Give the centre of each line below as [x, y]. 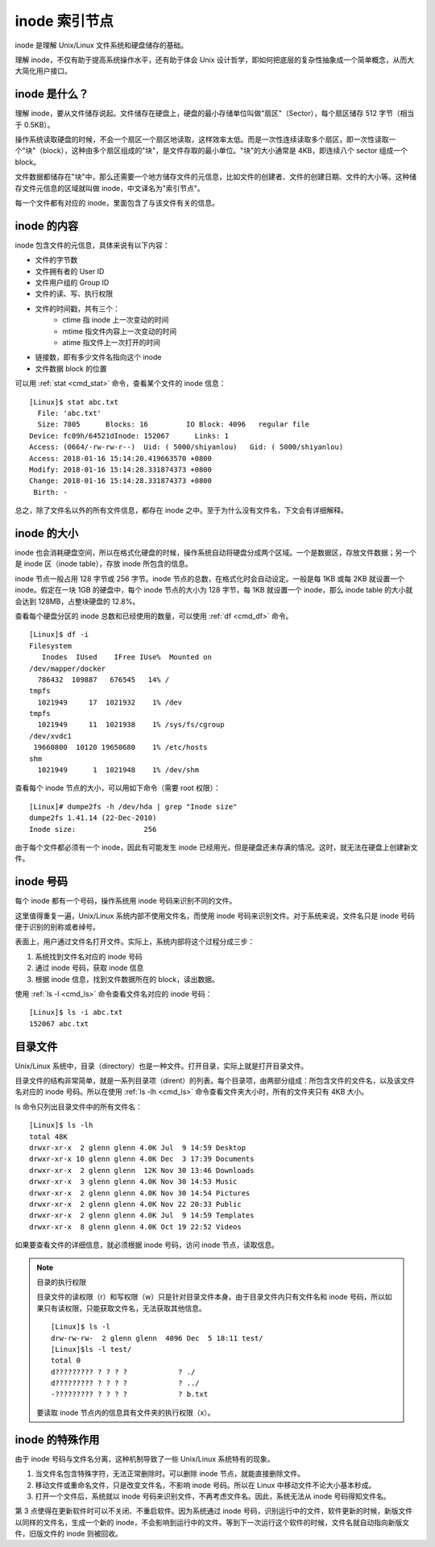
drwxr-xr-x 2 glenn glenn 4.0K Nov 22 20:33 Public [135, 1204]
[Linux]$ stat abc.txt [74, 402]
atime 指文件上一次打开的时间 [112, 342]
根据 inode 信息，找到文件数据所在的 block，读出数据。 [127, 979]
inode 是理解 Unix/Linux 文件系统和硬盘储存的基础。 [101, 45]
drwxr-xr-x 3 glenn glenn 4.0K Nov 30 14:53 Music [133, 1182]
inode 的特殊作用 [57, 1439]
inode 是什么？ [52, 94]
